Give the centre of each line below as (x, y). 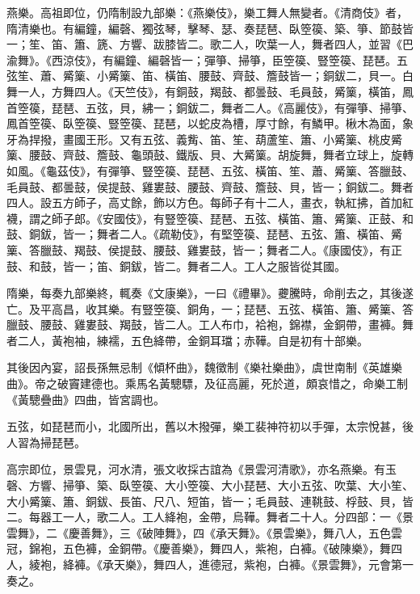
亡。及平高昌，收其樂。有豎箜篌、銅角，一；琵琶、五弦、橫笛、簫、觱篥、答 (210, 308)
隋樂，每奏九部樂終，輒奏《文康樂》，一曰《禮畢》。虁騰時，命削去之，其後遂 (210, 293)
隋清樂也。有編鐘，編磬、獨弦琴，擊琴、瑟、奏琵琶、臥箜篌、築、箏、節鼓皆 (210, 28)
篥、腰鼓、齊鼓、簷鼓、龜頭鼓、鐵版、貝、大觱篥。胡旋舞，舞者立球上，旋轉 (210, 155)
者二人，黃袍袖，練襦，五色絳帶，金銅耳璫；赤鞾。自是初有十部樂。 (187, 340)
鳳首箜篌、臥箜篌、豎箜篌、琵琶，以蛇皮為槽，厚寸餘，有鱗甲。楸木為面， (204, 123)
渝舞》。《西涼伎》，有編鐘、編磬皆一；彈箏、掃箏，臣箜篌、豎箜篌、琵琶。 (202, 59)
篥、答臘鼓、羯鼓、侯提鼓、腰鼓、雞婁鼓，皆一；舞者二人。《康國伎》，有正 (204, 249)
